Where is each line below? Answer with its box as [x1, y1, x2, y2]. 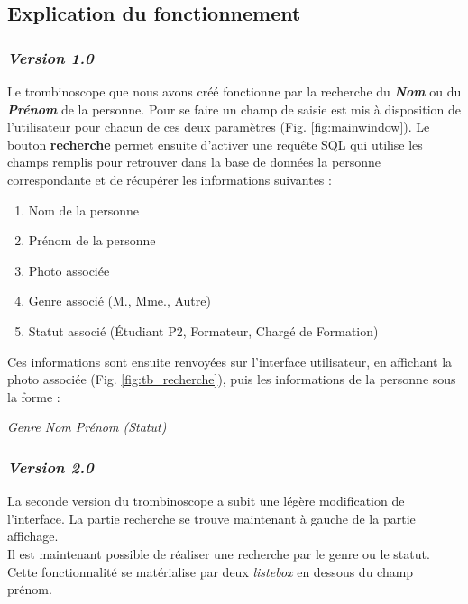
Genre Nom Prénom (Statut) [7, 417, 167, 436]
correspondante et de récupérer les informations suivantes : [7, 169, 332, 188]
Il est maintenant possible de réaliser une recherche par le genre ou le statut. [7, 544, 430, 563]
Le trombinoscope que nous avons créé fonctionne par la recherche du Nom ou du [7, 82, 462, 100]
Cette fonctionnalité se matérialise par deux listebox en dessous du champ [7, 562, 414, 581]
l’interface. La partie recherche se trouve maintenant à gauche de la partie [7, 508, 416, 527]
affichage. [7, 526, 59, 545]
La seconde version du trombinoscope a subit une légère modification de [7, 491, 405, 510]
